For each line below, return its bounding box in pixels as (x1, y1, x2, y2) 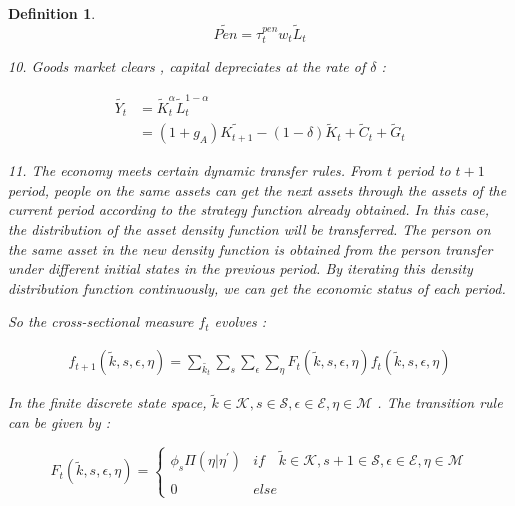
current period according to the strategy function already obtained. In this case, (8, 199, 489, 220)
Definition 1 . (8, 3, 96, 23)
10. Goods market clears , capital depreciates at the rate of (8, 56, 366, 77)
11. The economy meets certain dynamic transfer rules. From (8, 160, 382, 181)
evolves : (214, 311, 267, 332)
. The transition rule (377, 392, 503, 413)
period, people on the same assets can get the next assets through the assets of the (8, 179, 507, 200)
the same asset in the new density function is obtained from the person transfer (8, 238, 493, 259)
